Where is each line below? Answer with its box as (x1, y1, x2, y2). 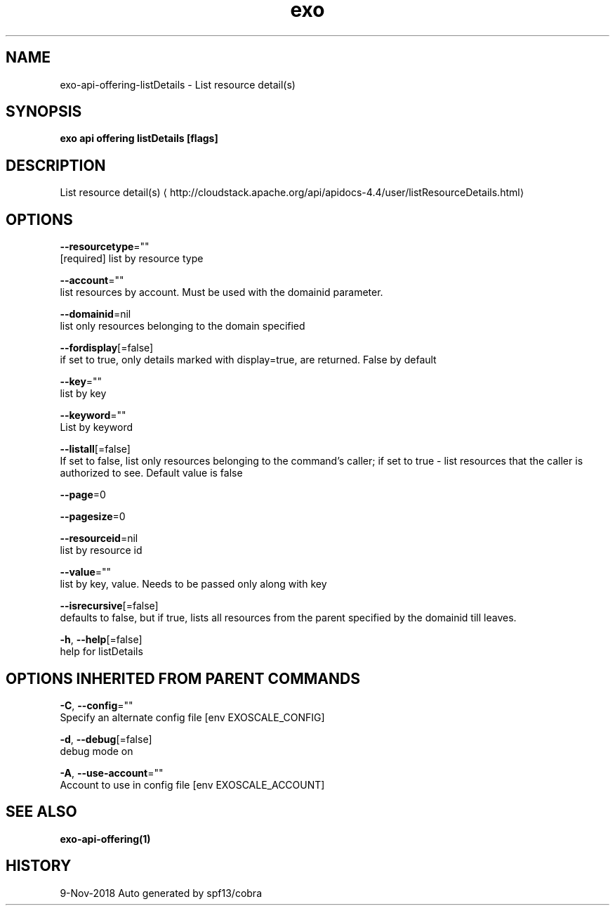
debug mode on (60, 744, 133, 757)
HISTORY (6, 857, 72, 875)
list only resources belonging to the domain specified (60, 320, 305, 332)
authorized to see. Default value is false (60, 467, 243, 479)
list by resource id (60, 544, 143, 557)
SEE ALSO (6, 803, 77, 821)
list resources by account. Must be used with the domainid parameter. (60, 286, 383, 299)
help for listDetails (60, 645, 143, 658)
